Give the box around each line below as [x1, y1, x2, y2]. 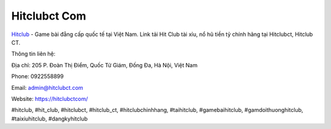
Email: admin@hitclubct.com [11, 84, 83, 91]
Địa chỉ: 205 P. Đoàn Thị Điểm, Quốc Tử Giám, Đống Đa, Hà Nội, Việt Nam [11, 61, 198, 68]
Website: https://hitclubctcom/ [11, 95, 88, 102]
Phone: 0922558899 [11, 73, 64, 80]
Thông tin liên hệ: [11, 50, 56, 57]
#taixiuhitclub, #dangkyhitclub [11, 115, 88, 122]
